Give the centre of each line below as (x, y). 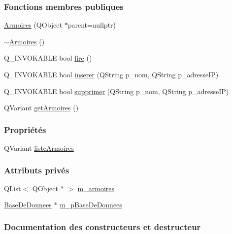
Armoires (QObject (33, 25)
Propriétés (25, 129)
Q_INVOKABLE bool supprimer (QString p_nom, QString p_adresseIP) (116, 91)
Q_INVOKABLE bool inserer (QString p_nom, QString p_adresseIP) (111, 74)
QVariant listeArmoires (39, 148)
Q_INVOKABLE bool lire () (48, 58)
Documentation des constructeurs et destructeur (102, 226)
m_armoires (96, 188)
